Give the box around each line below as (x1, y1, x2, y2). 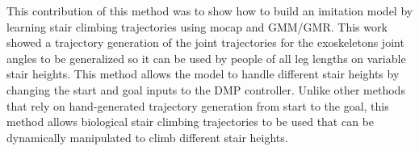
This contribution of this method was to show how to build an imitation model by (6, 2, 413, 19)
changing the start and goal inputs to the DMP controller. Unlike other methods (6, 81, 405, 98)
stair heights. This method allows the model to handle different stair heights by (6, 65, 400, 82)
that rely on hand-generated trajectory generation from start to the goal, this (6, 97, 389, 114)
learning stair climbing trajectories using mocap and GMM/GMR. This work (6, 18, 388, 35)
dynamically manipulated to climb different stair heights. (6, 128, 288, 145)
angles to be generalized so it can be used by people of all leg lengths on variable (6, 49, 406, 66)
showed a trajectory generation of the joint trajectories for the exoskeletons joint (6, 34, 404, 51)
